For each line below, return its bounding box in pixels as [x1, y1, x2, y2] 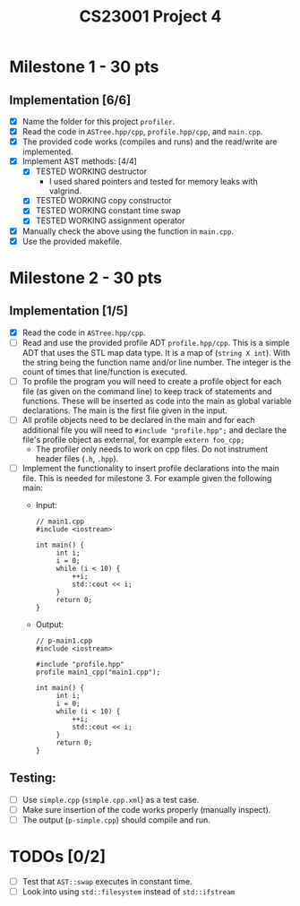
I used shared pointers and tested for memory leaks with [48, 177, 258, 187]
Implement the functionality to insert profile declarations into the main [21, 462, 280, 473]
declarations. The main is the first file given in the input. [21, 405, 228, 416]
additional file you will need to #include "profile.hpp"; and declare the [21, 424, 287, 436]
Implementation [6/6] [9, 92, 132, 108]
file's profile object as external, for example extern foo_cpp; [21, 434, 245, 444]
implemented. [21, 146, 73, 158]
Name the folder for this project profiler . [21, 116, 176, 126]
